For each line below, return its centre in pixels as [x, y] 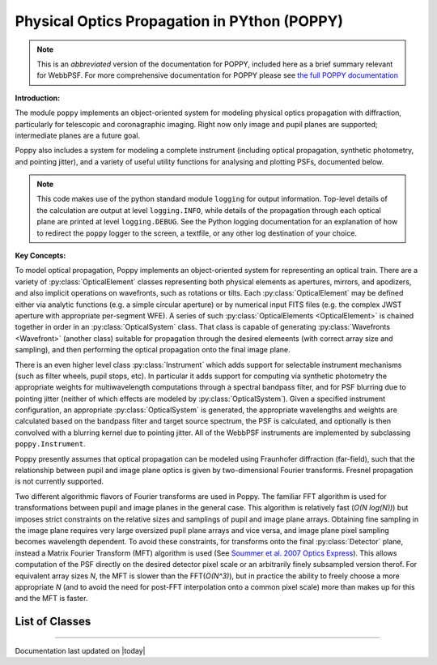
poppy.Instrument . [50, 444]
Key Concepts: [40, 256]
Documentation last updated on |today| [80, 650]
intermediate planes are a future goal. [78, 135]
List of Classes [53, 622]
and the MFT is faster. [51, 599]
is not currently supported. [59, 481]
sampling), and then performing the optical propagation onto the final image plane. [153, 350]
